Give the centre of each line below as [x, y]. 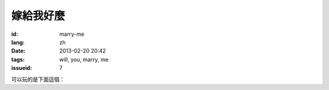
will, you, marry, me [84, 59]
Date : [18, 51]
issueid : [22, 68]
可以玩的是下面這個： [38, 79]
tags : [18, 59]
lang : [18, 42]
